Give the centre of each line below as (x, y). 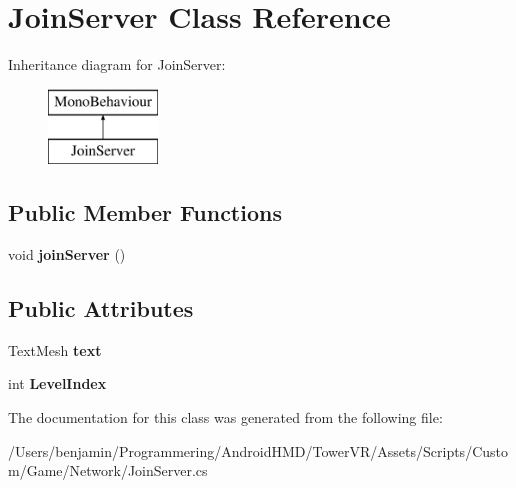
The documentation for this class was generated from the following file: (225, 417)
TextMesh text (55, 349)
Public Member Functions (145, 212)
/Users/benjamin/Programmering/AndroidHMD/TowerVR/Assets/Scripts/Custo (258, 450)
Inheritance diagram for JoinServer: (117, 64)
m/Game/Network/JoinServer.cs (108, 470)
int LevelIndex (57, 383)
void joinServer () (67, 254)
